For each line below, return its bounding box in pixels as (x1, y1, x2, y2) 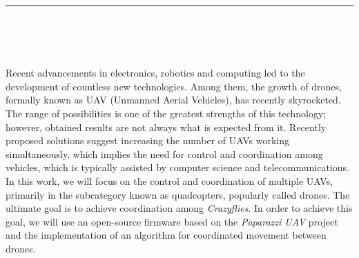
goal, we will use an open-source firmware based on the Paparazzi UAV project (6, 214, 338, 228)
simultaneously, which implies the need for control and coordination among (6, 146, 323, 161)
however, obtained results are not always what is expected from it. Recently (6, 119, 327, 134)
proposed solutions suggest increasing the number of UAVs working (6, 133, 289, 148)
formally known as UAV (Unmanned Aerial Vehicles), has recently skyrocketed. (6, 92, 341, 107)
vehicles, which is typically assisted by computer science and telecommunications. (6, 160, 349, 175)
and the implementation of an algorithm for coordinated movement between (6, 228, 327, 242)
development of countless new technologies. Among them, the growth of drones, (6, 79, 342, 93)
